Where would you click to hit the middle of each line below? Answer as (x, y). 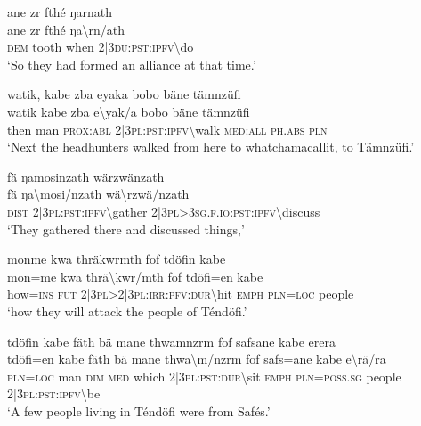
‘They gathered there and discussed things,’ (126, 229)
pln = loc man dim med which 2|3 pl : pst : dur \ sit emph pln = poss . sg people (204, 376)
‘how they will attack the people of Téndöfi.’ (127, 311)
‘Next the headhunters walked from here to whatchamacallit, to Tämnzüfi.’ (211, 147)
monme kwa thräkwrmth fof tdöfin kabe (117, 259)
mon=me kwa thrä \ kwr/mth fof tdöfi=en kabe (135, 276)
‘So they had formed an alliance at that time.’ (132, 64)
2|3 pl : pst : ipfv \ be (54, 393)
